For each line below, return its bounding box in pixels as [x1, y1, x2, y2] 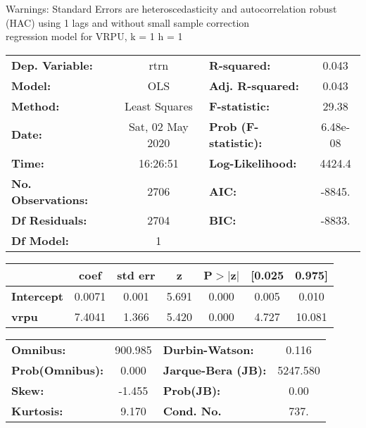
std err [117, 266, 156, 283]
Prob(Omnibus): [11, 361, 104, 378]
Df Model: [11, 232, 69, 248]
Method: [11, 97, 60, 114]
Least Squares [124, 97, 193, 114]
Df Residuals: [11, 211, 87, 228]
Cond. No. [163, 402, 222, 419]
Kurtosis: [11, 402, 63, 419]
